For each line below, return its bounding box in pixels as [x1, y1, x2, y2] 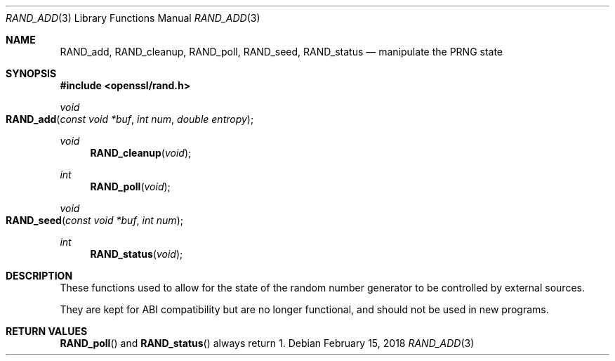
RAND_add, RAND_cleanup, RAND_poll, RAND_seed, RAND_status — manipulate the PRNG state [60, 46, 503, 58]
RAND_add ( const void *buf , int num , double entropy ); [6, 113, 254, 125]
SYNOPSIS [6, 67, 57, 79]
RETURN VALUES [6, 325, 88, 337]
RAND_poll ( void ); [90, 180, 171, 192]
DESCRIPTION [6, 270, 73, 282]
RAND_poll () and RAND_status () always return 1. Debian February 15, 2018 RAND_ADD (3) [60, 337, 475, 349]
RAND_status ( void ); [90, 248, 183, 260]
